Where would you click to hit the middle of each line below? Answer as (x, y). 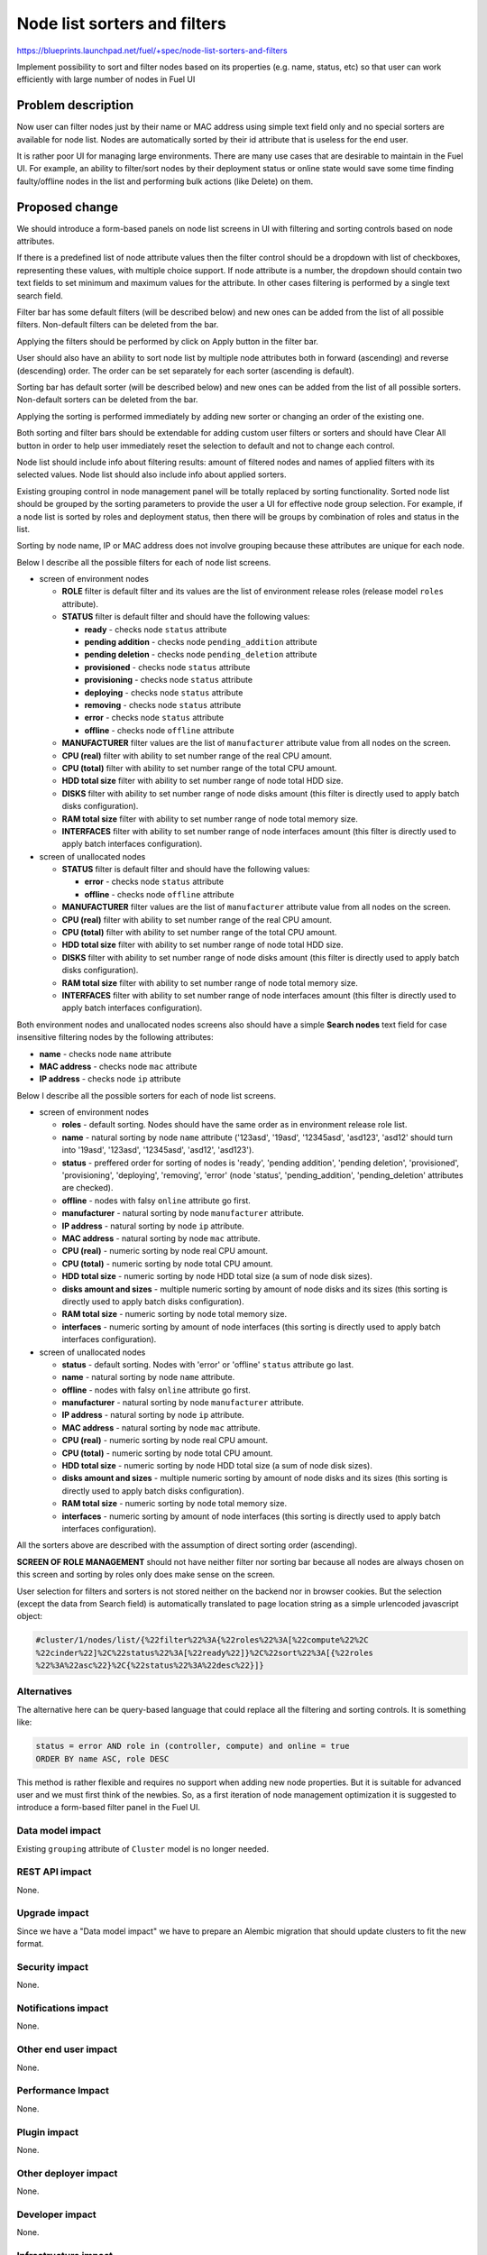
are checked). (87, 1188)
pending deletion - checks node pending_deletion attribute (201, 655)
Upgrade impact (53, 1913)
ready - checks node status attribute (156, 629)
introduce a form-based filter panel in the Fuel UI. (109, 1808)
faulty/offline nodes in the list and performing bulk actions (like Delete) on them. (165, 181)
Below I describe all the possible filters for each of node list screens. (144, 562)
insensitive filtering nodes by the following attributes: (115, 1037)
